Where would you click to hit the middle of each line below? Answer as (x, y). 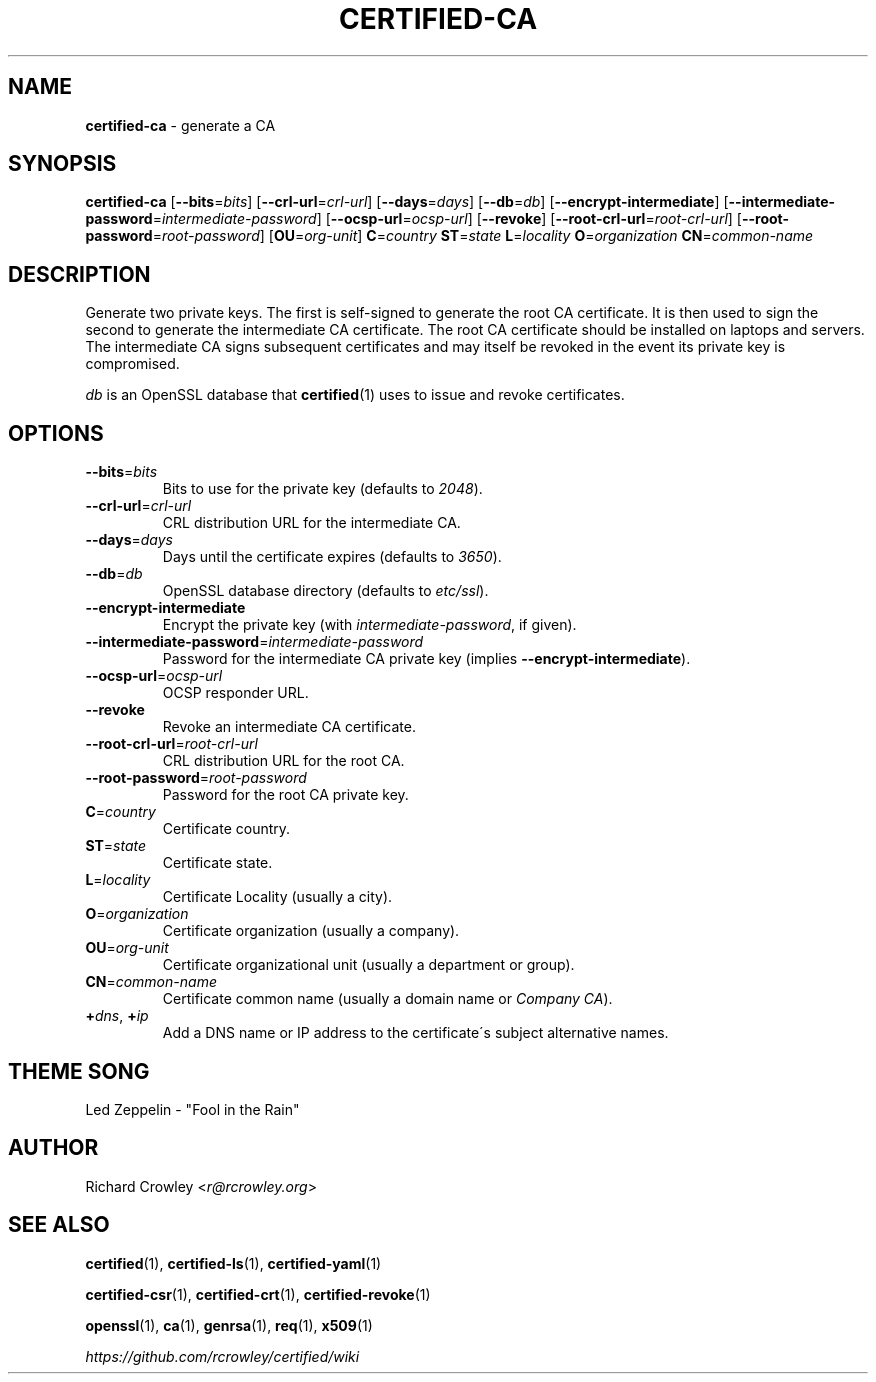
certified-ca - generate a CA (180, 125)
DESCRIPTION (79, 274)
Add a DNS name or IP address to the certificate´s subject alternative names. (415, 1033)
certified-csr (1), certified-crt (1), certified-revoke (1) (258, 1294)
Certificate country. (226, 829)
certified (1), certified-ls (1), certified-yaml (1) (233, 1263)
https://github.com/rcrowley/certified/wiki (222, 1356)
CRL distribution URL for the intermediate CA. (311, 523)
